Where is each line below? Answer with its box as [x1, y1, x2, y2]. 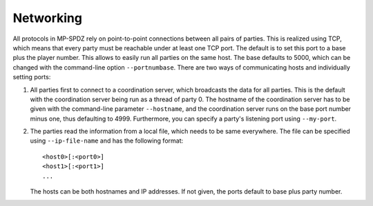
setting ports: [12, 73, 51, 81]
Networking [12, 10, 83, 25]
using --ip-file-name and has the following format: [30, 136, 184, 145]
